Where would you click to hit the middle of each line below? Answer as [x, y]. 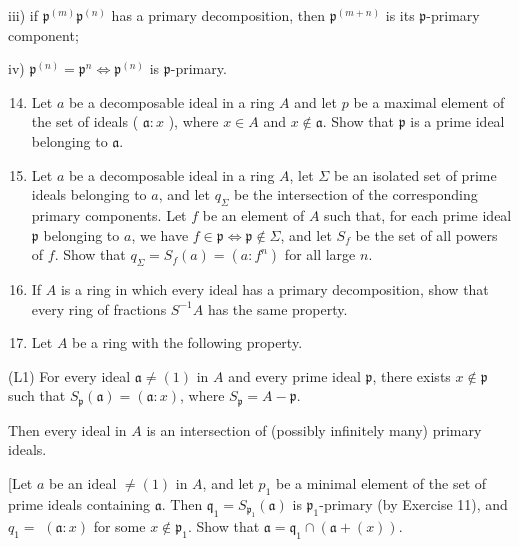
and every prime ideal [294, 375]
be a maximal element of [429, 101]
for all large [320, 254]
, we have [160, 234]
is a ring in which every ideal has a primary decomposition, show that [274, 288]
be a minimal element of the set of [381, 482]
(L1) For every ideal [69, 375]
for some [119, 526]
